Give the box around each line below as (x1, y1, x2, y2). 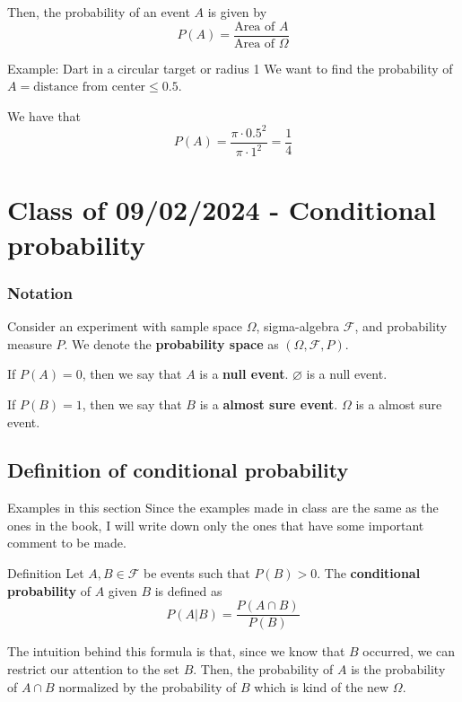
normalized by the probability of (58, 677, 237, 696)
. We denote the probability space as (64, 334, 279, 353)
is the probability (351, 659, 446, 678)
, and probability (354, 317, 448, 336)
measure (7, 334, 52, 353)
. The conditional (317, 564, 421, 583)
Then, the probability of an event (7, 3, 190, 21)
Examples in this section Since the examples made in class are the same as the (7, 498, 439, 517)
